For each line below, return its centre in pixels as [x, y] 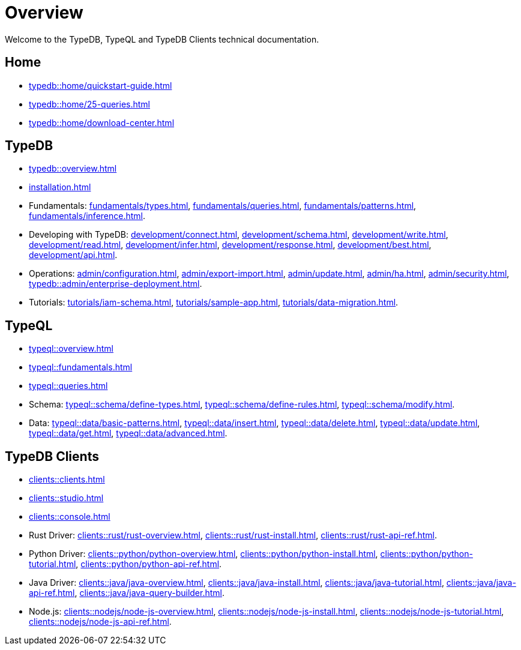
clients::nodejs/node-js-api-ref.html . [100, 622]
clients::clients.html [67, 480]
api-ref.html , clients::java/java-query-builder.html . [127, 593]
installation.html [60, 187]
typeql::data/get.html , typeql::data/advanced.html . [128, 433]
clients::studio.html [66, 498]
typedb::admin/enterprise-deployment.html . [116, 284]
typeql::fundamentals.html [81, 367]
